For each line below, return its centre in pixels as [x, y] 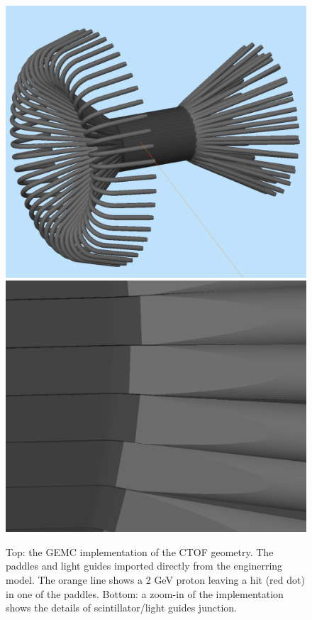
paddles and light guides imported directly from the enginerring [144, 566]
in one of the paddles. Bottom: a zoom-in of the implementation [145, 593]
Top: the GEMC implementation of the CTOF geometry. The [140, 551]
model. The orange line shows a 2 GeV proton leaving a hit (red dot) [155, 579]
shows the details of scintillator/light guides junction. [121, 608]
